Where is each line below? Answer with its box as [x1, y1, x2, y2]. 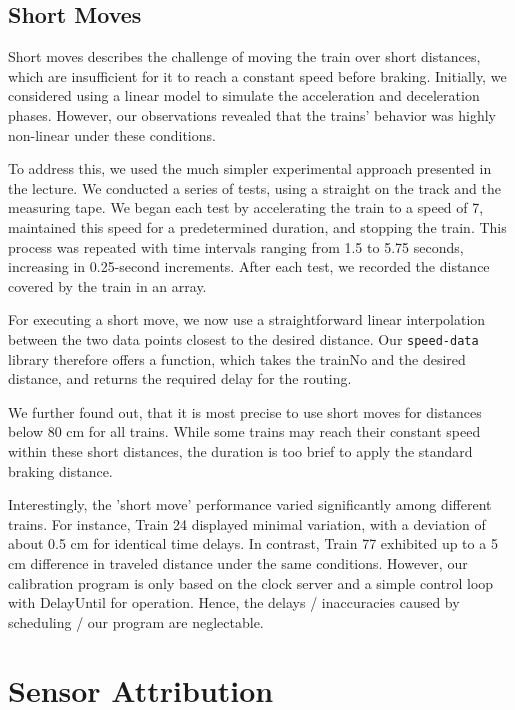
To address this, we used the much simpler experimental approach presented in [8, 158, 492, 179]
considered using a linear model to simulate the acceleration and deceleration [8, 85, 480, 106]
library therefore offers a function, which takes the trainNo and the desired [8, 348, 466, 369]
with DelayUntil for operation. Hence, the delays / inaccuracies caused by [8, 592, 460, 613]
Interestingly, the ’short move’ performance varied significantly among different [8, 494, 492, 515]
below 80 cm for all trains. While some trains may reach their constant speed [8, 421, 481, 442]
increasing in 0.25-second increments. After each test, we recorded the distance [8, 256, 490, 277]
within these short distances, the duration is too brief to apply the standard [8, 440, 473, 461]
